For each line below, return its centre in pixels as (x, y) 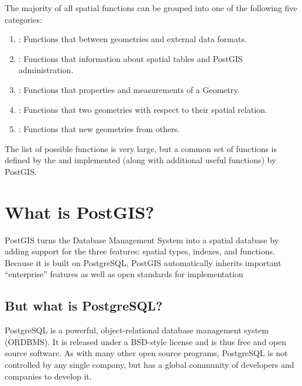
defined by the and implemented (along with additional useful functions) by (140, 160)
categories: (23, 19)
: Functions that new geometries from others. (99, 129)
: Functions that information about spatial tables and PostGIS (131, 58)
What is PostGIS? (80, 211)
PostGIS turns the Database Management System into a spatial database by (142, 239)
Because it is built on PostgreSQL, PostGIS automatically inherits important (143, 262)
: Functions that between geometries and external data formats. (133, 39)
